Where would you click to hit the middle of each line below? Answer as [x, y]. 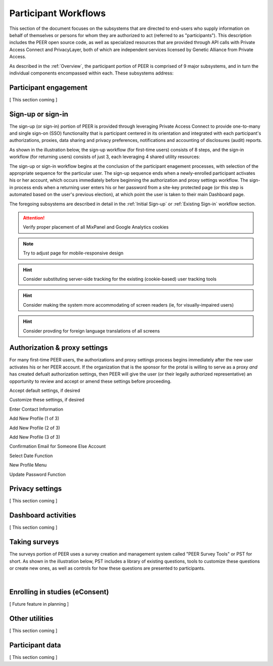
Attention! [34, 218]
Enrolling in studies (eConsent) [59, 592]
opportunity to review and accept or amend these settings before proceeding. [90, 381]
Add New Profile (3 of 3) [35, 437]
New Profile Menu [28, 465]
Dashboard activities [43, 515]
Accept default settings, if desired [45, 390]
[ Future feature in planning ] [39, 604]
